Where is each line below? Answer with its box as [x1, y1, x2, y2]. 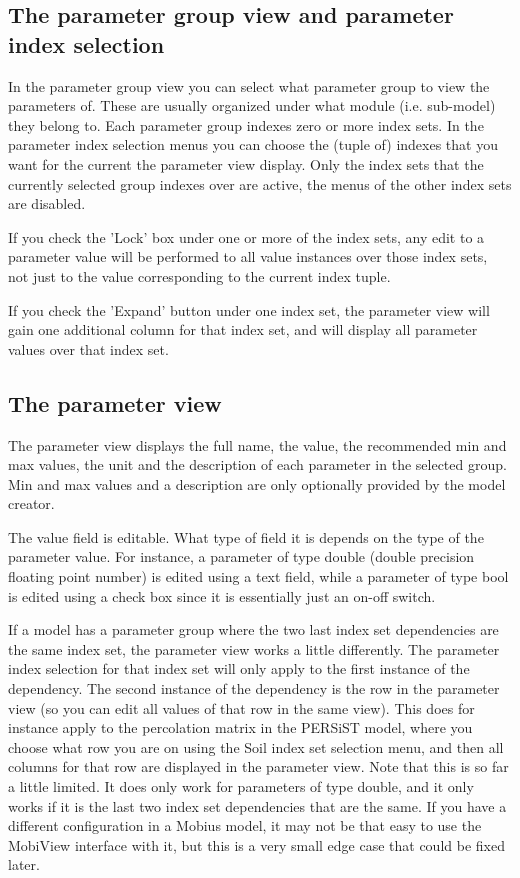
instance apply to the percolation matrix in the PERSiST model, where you [8, 717, 473, 738]
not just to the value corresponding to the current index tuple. [8, 265, 391, 286]
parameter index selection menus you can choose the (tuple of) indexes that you [8, 134, 498, 155]
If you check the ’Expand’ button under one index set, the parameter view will [8, 299, 490, 320]
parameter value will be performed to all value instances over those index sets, [8, 246, 488, 267]
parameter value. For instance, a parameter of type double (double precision [8, 546, 475, 567]
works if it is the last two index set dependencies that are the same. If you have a [8, 795, 507, 816]
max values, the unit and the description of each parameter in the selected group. [8, 454, 507, 475]
